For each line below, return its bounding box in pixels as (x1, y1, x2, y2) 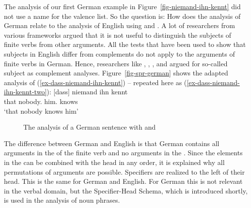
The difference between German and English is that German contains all (4, 138, 220, 148)
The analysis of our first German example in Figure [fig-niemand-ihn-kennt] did (4, 1, 241, 11)
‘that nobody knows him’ (4, 105, 78, 116)
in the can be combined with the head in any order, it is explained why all (4, 157, 225, 167)
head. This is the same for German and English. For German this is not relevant (4, 176, 243, 186)
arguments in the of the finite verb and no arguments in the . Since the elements (4, 148, 243, 158)
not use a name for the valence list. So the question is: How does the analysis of (4, 11, 241, 21)
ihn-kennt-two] (4, 87, 47, 97)
